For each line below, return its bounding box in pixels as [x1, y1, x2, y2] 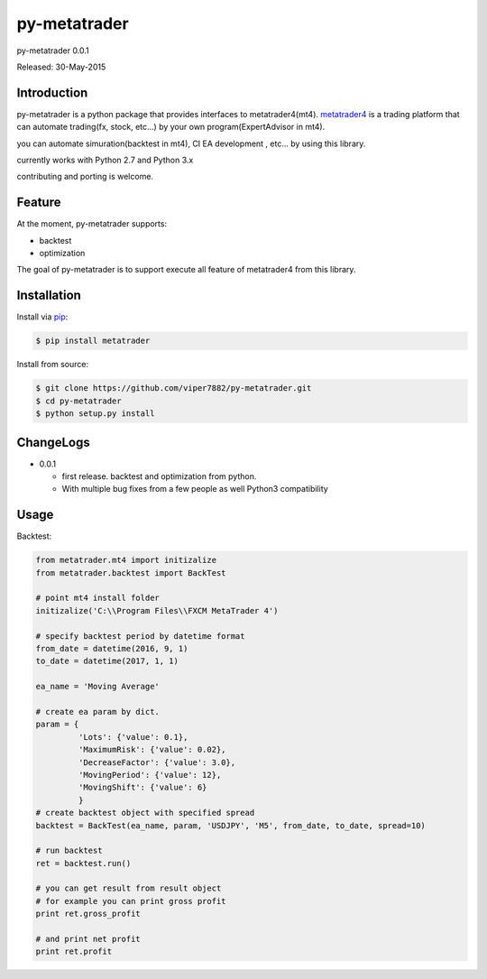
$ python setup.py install [35, 409, 155, 419]
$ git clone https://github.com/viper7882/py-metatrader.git [35, 383, 312, 393]
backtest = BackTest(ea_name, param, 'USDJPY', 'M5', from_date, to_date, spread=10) [35, 820, 426, 830]
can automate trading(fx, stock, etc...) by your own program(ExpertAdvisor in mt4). [16, 122, 326, 133]
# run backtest [35, 845, 103, 856]
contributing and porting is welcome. [16, 171, 153, 182]
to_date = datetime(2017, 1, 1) [35, 656, 179, 667]
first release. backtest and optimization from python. [61, 471, 257, 482]
